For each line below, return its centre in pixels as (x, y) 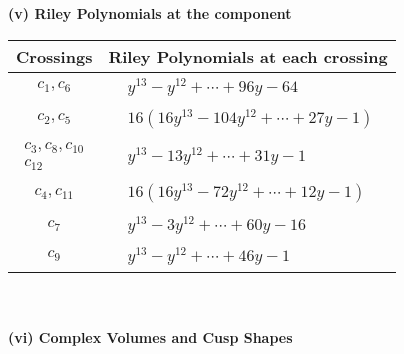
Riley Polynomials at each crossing (248, 56)
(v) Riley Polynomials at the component (150, 13)
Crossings (54, 56)
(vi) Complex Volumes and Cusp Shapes (150, 337)
